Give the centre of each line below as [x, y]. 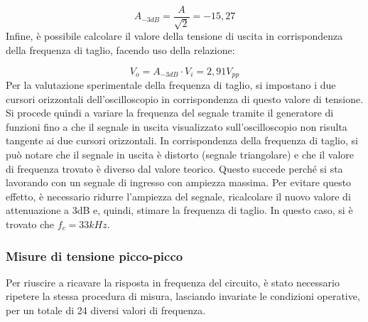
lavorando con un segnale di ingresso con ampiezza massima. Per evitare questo [179, 182]
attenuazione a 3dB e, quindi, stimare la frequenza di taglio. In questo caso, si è [179, 210]
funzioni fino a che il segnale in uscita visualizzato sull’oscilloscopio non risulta [177, 126]
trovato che [30, 224]
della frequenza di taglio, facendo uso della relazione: [120, 50]
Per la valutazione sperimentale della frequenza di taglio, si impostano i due [171, 85]
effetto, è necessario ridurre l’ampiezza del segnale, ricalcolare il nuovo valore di [178, 196]
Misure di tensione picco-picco [94, 256]
